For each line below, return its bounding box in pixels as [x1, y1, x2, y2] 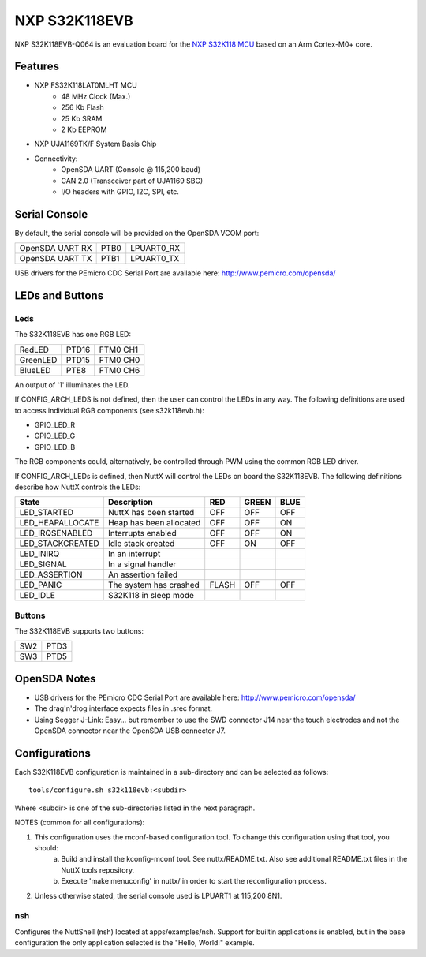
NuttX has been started [107, 507, 195, 518]
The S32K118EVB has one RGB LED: [14, 330, 132, 339]
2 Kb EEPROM [61, 125, 107, 134]
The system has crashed [107, 580, 200, 591]
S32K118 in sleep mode [107, 590, 195, 601]
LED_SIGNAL [19, 559, 67, 570]
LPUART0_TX [130, 253, 180, 264]
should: [34, 843, 59, 853]
